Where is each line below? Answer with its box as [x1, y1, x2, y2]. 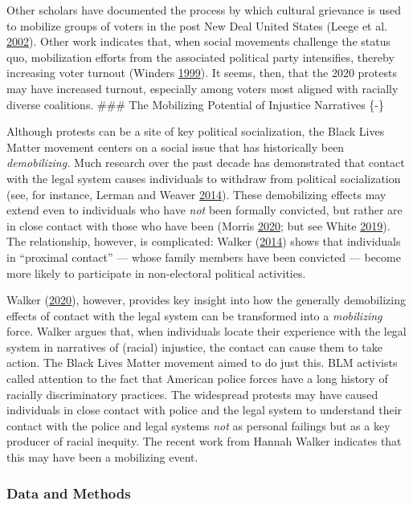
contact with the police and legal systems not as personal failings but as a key [6, 417, 391, 434]
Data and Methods [6, 483, 131, 503]
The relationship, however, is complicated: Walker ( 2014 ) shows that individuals [6, 233, 401, 250]
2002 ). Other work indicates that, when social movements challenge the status [6, 33, 391, 50]
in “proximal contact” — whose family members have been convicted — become [6, 248, 401, 265]
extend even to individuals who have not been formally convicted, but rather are [6, 202, 403, 218]
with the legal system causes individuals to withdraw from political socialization [6, 169, 401, 186]
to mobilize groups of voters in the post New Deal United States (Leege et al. [6, 17, 387, 34]
